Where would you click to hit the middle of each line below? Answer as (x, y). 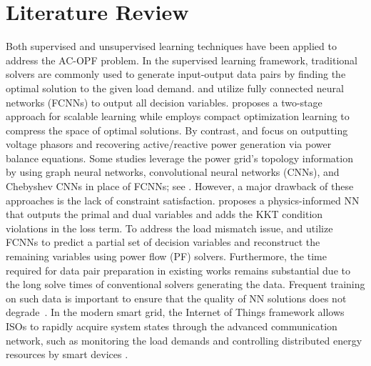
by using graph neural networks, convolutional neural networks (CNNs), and (173, 172)
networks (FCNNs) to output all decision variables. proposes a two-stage (164, 102)
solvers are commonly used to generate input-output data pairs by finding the (176, 74)
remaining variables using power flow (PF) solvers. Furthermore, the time (166, 256)
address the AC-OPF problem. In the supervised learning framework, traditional (182, 60)
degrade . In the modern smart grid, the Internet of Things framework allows (175, 312)
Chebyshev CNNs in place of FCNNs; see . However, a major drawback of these (180, 186)
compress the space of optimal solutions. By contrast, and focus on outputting (177, 130)
